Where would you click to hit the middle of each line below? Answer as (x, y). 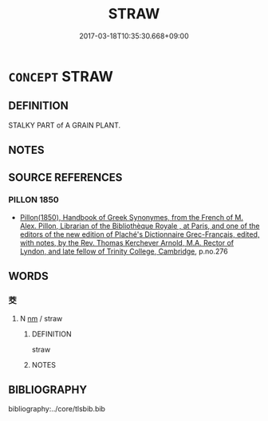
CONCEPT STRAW (61, 76)
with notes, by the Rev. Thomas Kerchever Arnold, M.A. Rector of (127, 242)
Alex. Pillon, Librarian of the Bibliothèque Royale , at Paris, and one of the (140, 226)
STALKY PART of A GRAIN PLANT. (65, 125)
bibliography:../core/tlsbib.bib (57, 409)
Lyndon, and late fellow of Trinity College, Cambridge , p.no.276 (124, 251)
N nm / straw (41, 318)
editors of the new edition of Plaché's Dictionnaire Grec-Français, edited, (140, 234)
